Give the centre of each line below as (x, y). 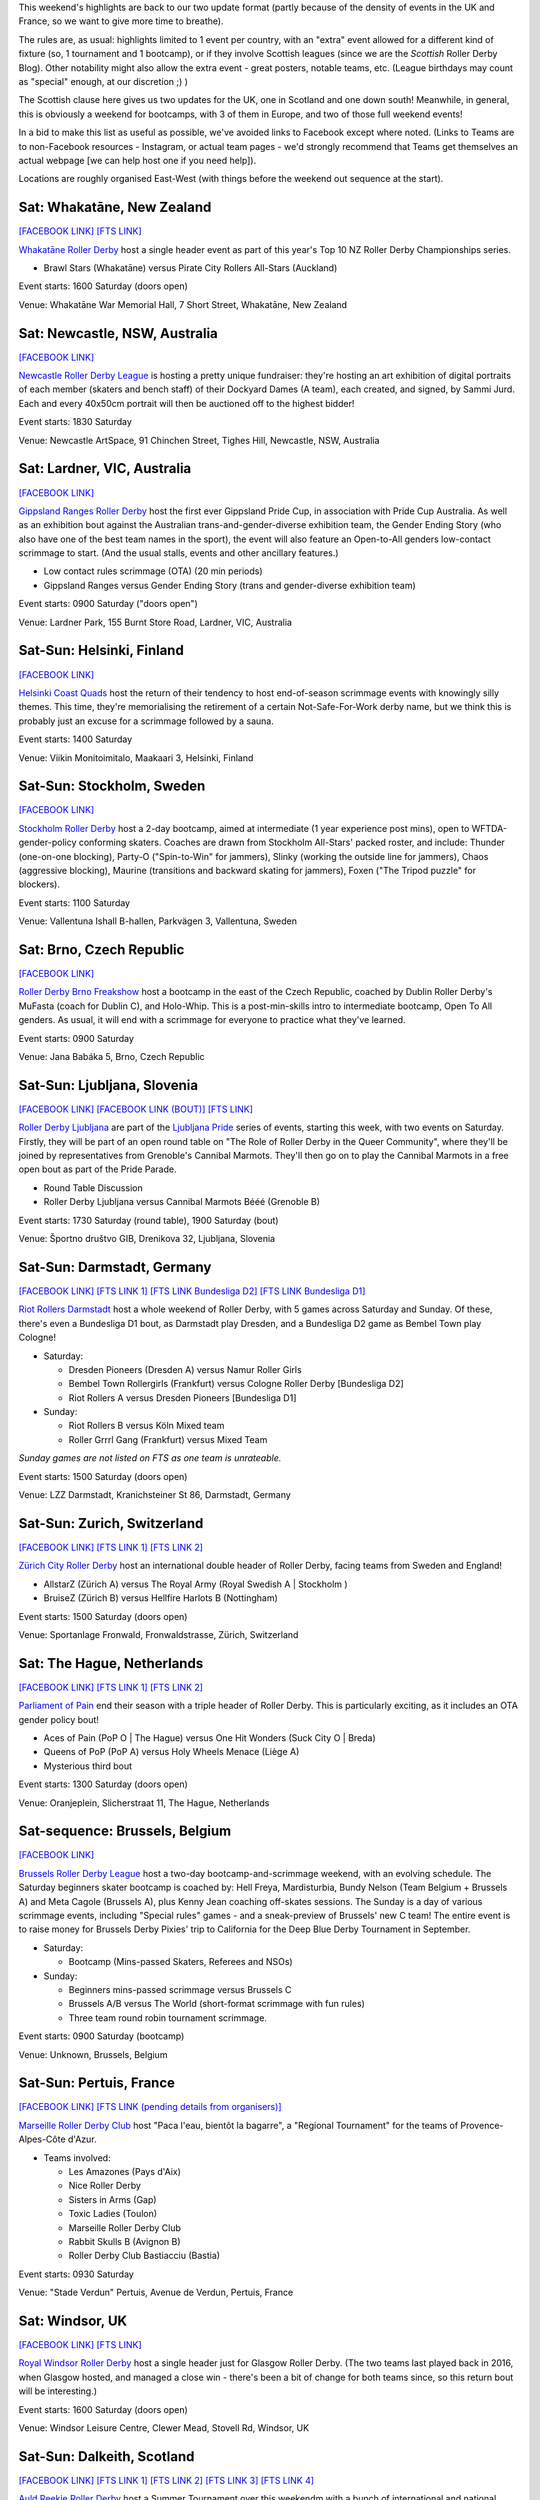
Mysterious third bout (87, 1766)
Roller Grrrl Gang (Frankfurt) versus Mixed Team (168, 1439)
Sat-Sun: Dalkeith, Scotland (106, 2456)
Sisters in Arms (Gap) (112, 2199)
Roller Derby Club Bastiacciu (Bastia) (144, 2256)
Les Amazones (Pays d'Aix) (125, 2171)
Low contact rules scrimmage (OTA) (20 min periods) (153, 571)
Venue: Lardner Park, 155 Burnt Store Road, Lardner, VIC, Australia (155, 622)
